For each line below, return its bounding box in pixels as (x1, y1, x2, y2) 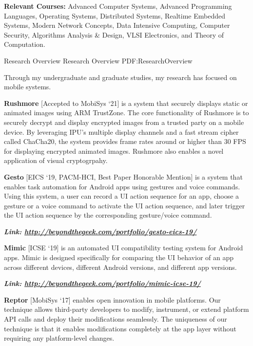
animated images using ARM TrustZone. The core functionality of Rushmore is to (4, 107, 249, 118)
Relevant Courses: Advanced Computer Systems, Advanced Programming (4, 1, 232, 11)
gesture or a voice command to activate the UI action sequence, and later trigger (4, 200, 245, 210)
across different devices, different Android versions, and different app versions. (4, 262, 237, 272)
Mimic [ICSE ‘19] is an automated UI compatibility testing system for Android (4, 243, 243, 253)
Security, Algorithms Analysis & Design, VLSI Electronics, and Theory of (4, 29, 224, 40)
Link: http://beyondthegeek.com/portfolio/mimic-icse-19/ (4, 278, 201, 288)
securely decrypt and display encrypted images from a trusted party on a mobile (4, 117, 244, 127)
